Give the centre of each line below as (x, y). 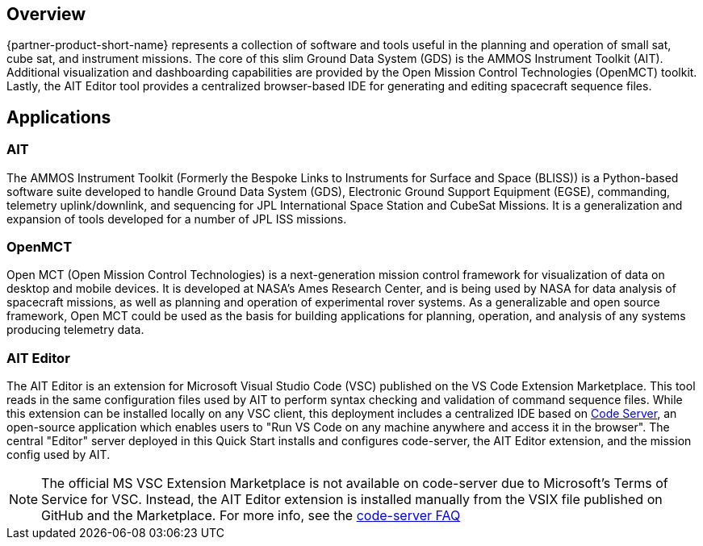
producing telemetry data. (75, 330)
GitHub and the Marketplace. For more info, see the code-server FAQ (251, 516)
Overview (46, 14)
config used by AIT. (59, 455)
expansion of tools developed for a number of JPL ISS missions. (177, 219)
